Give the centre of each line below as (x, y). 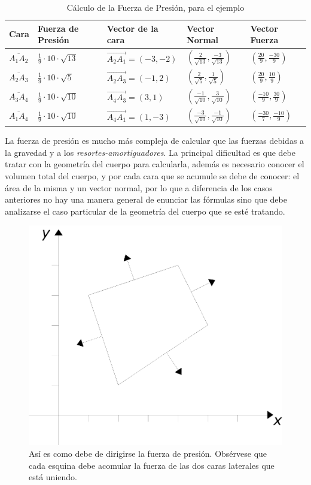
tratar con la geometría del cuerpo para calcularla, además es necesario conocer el (155, 164)
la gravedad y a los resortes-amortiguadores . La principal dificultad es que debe (150, 152)
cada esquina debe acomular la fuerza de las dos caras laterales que (152, 465)
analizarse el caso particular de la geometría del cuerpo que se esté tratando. (145, 211)
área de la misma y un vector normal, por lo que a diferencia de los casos (139, 187)
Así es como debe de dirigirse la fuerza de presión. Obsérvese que (148, 454)
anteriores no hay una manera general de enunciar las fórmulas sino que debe (146, 199)
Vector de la (132, 28)
